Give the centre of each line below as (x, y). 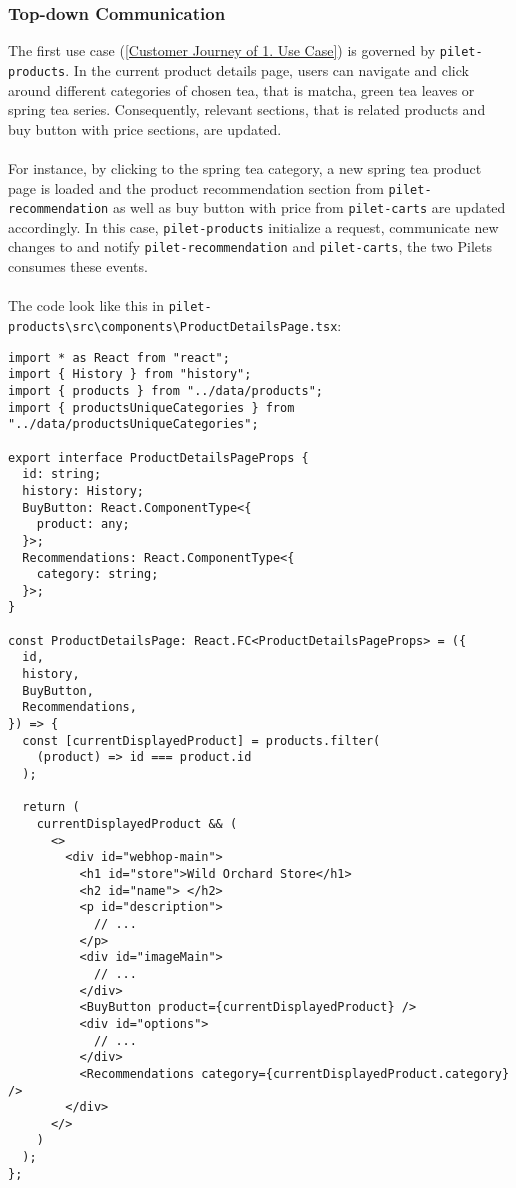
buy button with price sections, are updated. (145, 128)
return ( (51, 807)
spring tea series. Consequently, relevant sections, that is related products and (247, 109)
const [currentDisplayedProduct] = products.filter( (201, 740)
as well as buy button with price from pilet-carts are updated (309, 207)
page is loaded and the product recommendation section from (196, 187)
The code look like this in (86, 305)
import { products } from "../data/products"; (165, 390)
